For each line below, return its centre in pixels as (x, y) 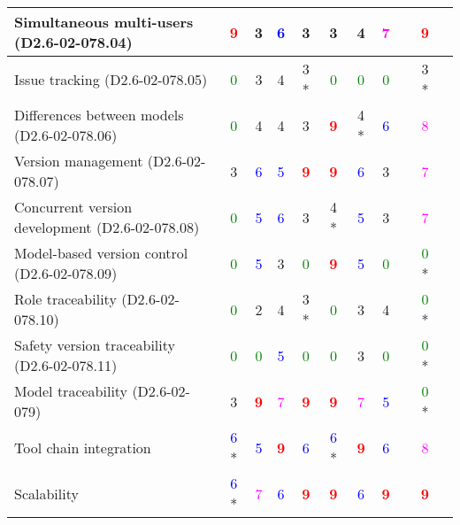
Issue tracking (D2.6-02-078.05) (111, 79)
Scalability (46, 493)
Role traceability (65, 299)
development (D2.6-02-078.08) (107, 227)
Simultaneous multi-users (104, 22)
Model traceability (71, 391)
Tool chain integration (83, 447)
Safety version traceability (95, 345)
